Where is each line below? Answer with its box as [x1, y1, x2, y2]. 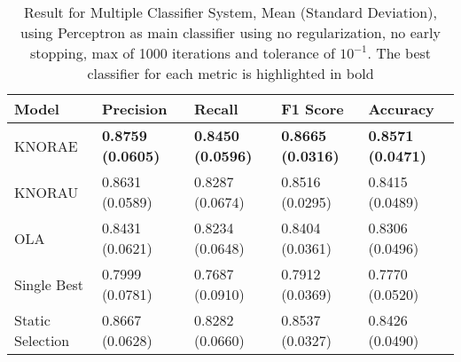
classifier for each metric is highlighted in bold [87, 63, 374, 83]
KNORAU [14, 181, 79, 202]
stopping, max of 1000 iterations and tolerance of [29, 43, 335, 63]
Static [14, 310, 51, 330]
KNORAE [14, 135, 78, 156]
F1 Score [281, 98, 344, 119]
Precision [101, 98, 168, 119]
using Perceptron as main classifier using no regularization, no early [20, 22, 441, 43]
